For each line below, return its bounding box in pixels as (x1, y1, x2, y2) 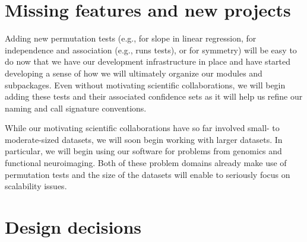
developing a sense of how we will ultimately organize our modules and (5, 66, 262, 79)
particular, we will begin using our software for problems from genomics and (5, 145, 282, 157)
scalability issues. (5, 180, 67, 192)
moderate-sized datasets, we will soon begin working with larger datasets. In (5, 133, 283, 145)
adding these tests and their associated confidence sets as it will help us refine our (5, 90, 303, 103)
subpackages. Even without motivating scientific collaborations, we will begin (5, 78, 286, 91)
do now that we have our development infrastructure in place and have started (5, 55, 291, 68)
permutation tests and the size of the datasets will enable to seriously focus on (5, 168, 290, 180)
